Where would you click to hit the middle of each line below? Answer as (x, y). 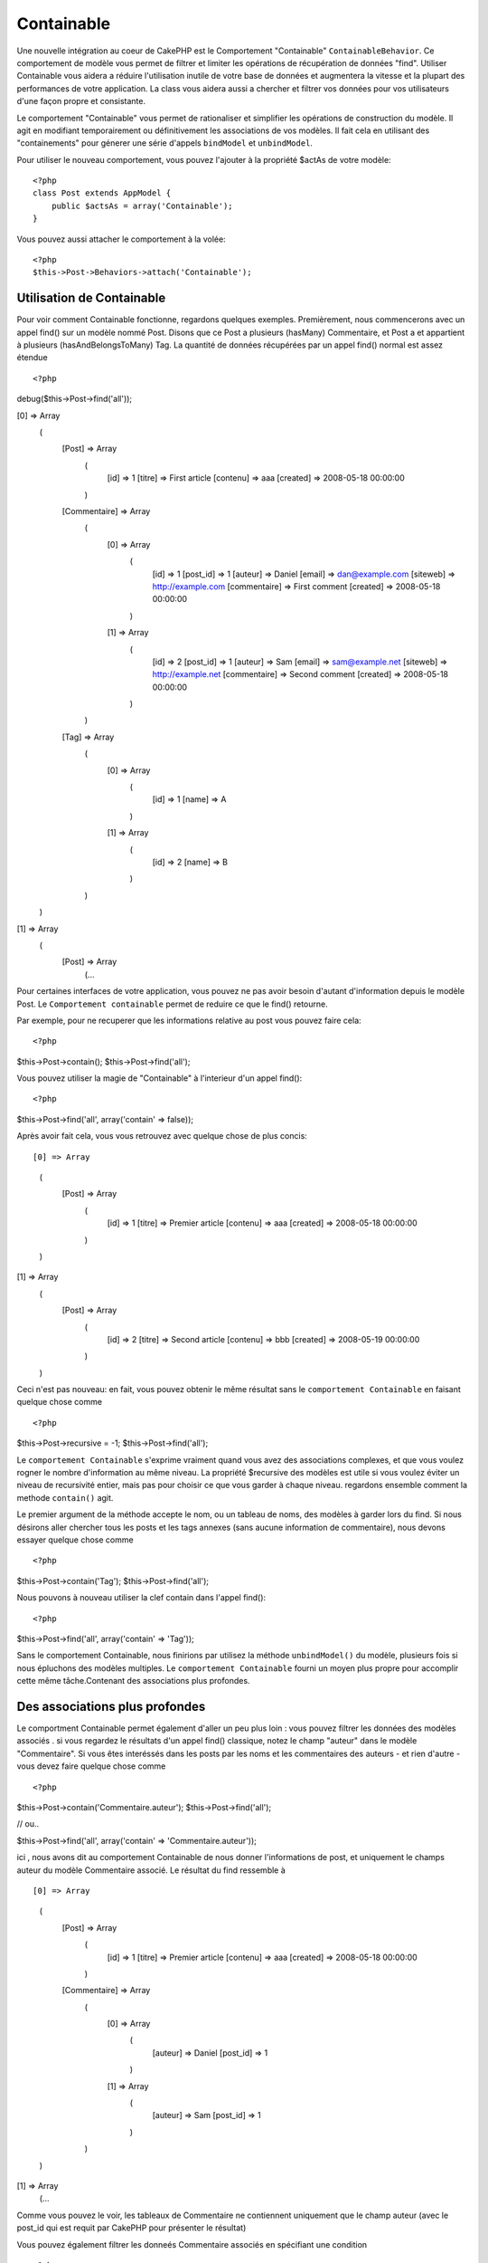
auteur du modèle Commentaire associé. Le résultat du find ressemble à (151, 1870)
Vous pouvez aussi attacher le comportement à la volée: (121, 239)
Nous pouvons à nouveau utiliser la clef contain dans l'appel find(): (141, 1598)
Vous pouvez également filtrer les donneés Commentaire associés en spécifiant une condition (192, 2244)
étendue (33, 358)
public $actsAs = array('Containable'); (142, 205)
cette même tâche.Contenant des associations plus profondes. (133, 1681)
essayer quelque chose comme (75, 1540)
